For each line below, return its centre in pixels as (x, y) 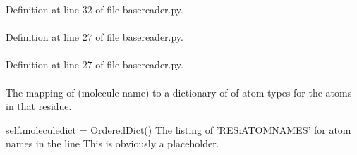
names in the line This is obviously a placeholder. (113, 143)
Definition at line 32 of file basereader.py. (95, 9)
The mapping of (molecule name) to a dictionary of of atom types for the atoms (179, 92)
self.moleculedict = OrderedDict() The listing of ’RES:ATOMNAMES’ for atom (178, 129)
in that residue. (39, 106)
